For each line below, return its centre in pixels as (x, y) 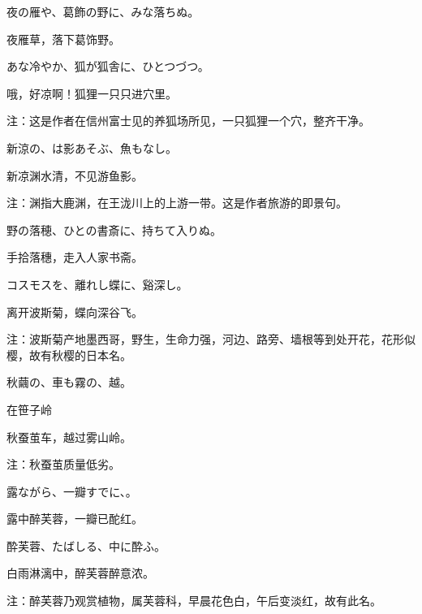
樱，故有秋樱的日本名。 (69, 355)
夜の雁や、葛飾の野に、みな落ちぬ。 (103, 11)
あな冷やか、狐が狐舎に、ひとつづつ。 (108, 66)
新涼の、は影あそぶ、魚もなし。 (92, 147)
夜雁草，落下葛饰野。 (63, 39)
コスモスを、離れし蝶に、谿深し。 (97, 284)
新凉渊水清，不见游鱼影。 (75, 175)
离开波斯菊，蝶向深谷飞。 (75, 311)
